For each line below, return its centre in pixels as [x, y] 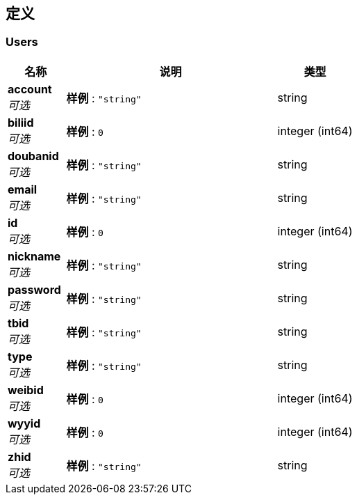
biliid [21, 122]
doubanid [33, 156]
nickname [34, 256]
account [30, 89]
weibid [26, 390]
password [34, 289]
